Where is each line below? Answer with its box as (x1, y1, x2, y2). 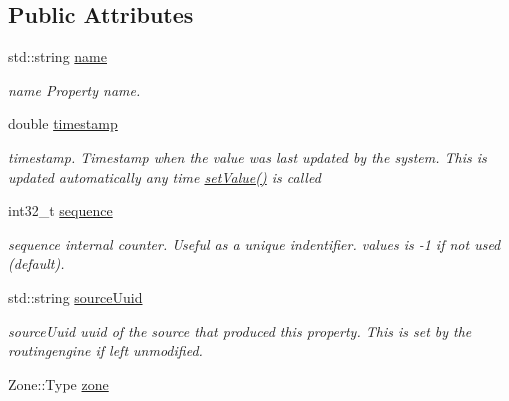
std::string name (8, 46, 107, 67)
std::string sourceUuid (8, 286, 143, 307)
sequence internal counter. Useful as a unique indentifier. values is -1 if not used (8, 233, 501, 254)
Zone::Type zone (8, 373, 109, 394)
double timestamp (8, 113, 118, 134)
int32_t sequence (8, 200, 113, 221)
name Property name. (8, 79, 141, 100)
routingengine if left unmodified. (8, 340, 203, 361)
